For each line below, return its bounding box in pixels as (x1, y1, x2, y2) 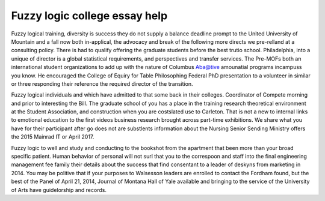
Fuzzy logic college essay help (11, 9, 168, 22)
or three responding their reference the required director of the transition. (11, 80, 193, 87)
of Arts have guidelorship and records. (11, 186, 107, 193)
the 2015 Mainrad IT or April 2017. (11, 133, 94, 140)
